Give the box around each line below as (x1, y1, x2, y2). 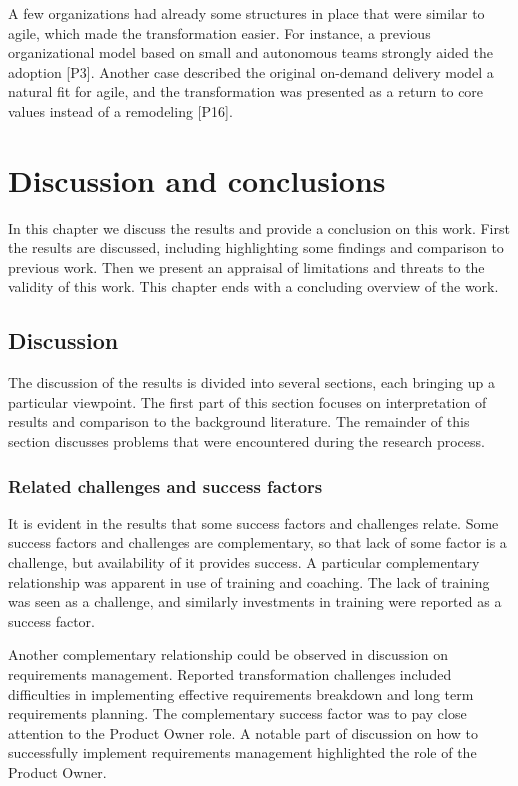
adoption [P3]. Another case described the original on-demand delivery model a (8, 61, 494, 82)
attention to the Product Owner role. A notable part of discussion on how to (8, 722, 478, 743)
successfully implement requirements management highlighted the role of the (8, 742, 477, 763)
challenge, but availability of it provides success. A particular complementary (8, 552, 480, 573)
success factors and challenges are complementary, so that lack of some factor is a (8, 532, 507, 553)
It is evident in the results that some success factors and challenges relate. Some (8, 512, 499, 533)
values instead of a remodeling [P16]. (8, 100, 233, 121)
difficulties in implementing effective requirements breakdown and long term (8, 683, 474, 704)
